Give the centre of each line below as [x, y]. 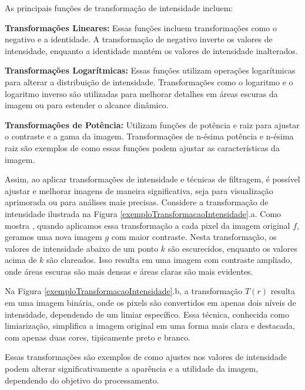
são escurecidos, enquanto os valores [232, 248]
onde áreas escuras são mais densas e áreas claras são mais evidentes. [129, 271]
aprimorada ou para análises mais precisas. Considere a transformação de [137, 202]
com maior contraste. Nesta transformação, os [194, 237]
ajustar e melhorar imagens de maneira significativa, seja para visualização [139, 190]
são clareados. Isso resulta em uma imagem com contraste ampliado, [170, 260]
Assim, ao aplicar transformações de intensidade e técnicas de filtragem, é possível [152, 179]
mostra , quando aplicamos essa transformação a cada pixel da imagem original [148, 225]
